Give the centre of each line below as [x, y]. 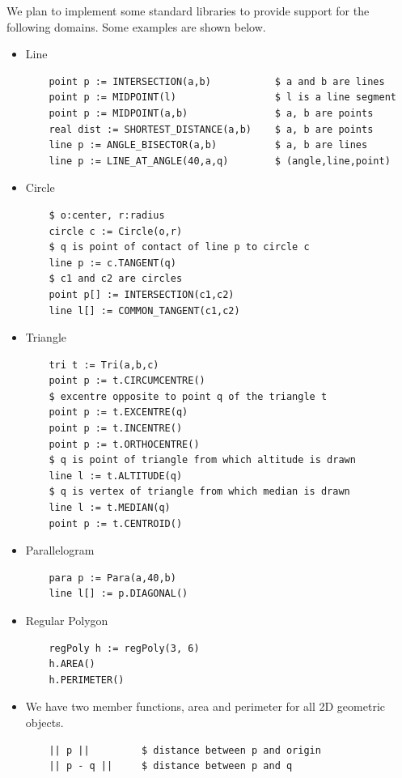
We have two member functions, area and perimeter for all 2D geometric [205, 706]
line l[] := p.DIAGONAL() [118, 594]
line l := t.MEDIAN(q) [110, 508]
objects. [44, 722]
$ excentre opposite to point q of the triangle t [188, 396]
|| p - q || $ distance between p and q [171, 766]
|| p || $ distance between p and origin [185, 750]
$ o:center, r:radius [107, 215]
